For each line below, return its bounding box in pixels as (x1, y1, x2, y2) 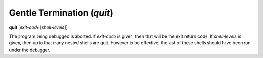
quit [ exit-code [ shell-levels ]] (9, 24, 68, 30)
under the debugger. (9, 47, 51, 53)
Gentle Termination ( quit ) (9, 7, 113, 18)
